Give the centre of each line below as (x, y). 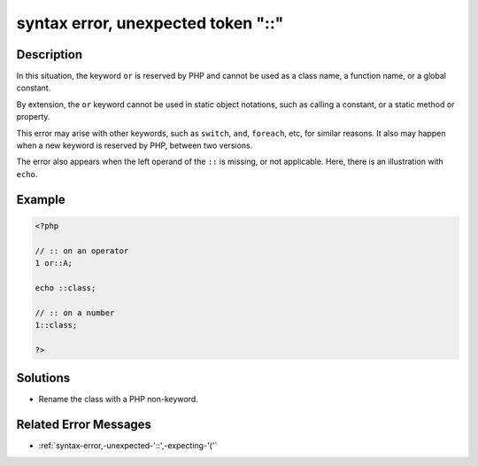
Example (41, 199)
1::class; (56, 325)
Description (50, 54)
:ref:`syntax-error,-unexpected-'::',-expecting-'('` (128, 446)
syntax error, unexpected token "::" (150, 23)
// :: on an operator (82, 251)
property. (33, 117)
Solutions (43, 378)
